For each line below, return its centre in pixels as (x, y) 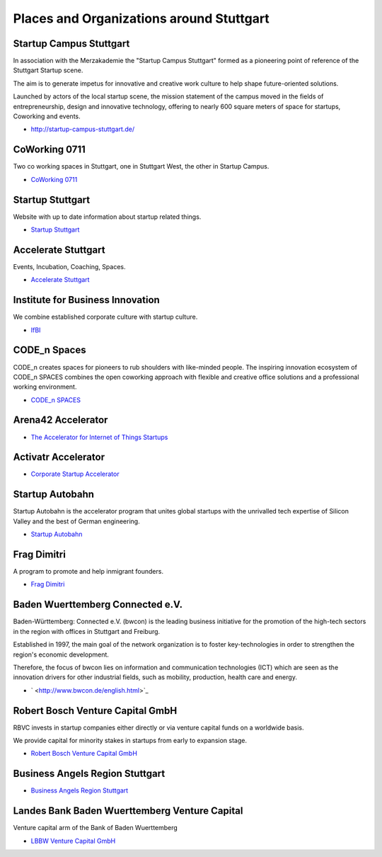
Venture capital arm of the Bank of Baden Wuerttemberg (95, 828)
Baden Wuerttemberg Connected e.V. (98, 605)
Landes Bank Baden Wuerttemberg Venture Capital (128, 811)
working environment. (45, 387)
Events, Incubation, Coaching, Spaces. (69, 266)
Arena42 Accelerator (60, 420)
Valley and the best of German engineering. (77, 521)
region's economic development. (61, 654)
